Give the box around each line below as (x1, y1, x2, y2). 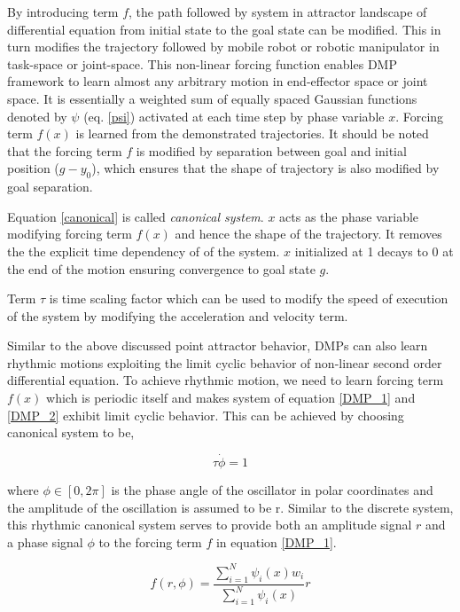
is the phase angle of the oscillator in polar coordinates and (111, 481, 433, 499)
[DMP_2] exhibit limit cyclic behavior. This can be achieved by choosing (7, 405, 404, 424)
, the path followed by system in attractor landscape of (129, 3, 427, 20)
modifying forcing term (7, 224, 132, 243)
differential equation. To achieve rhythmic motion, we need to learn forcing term (7, 371, 444, 389)
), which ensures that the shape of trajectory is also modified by (91, 159, 440, 177)
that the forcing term (7, 141, 122, 160)
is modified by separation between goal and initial (136, 141, 407, 160)
